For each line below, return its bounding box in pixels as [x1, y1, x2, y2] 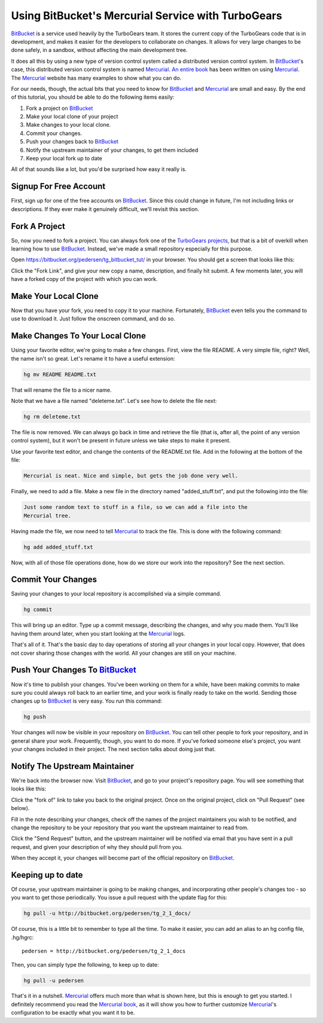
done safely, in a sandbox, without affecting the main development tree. [11, 47, 188, 54]
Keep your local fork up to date [26, 155, 103, 162]
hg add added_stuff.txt [23, 543, 94, 550]
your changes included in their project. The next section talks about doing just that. [11, 746, 216, 753]
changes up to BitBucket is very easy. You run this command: [11, 697, 163, 705]
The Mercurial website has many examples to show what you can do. [11, 74, 182, 81]
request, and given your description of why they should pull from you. [11, 843, 183, 850]
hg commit [23, 606, 53, 613]
